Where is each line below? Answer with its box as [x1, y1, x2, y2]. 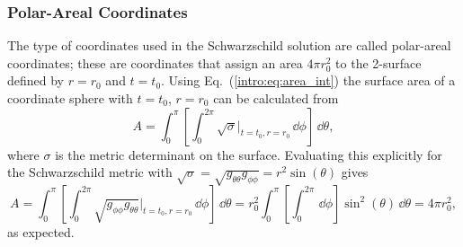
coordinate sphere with [7, 89, 133, 107]
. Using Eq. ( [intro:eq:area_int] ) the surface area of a [161, 71, 456, 90]
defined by [7, 71, 65, 90]
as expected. [7, 222, 75, 241]
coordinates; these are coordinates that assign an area [7, 53, 303, 72]
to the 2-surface [335, 53, 422, 72]
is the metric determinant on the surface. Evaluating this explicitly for [55, 145, 442, 163]
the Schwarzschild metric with [7, 163, 173, 181]
